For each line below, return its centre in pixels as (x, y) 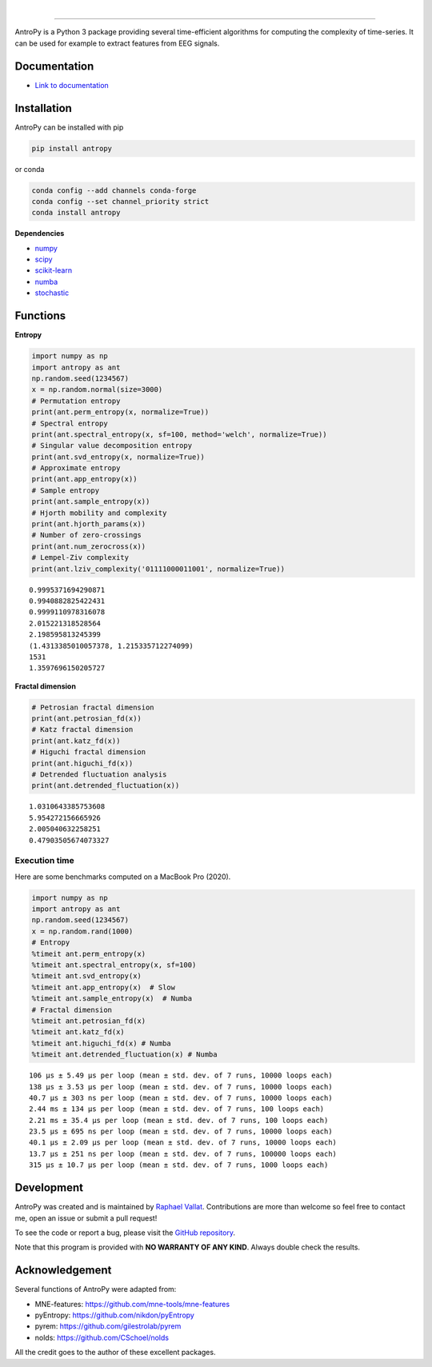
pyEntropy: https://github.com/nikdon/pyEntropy (115, 1315)
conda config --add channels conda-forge (114, 190)
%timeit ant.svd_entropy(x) (86, 976)
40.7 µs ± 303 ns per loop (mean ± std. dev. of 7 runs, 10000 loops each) (181, 1097)
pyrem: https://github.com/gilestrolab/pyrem (108, 1326)
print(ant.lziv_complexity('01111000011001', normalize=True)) (158, 569)
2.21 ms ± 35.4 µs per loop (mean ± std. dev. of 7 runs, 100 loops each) (179, 1120)
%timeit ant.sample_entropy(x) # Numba (112, 999)
